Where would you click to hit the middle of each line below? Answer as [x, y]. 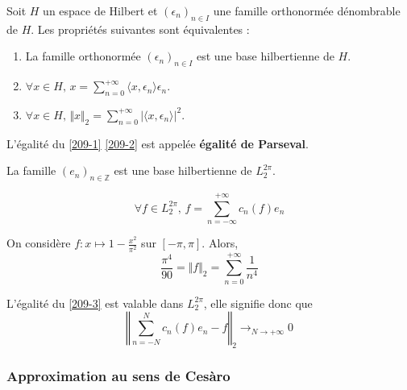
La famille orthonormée [83, 56]
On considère [39, 243]
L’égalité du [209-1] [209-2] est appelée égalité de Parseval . [158, 143]
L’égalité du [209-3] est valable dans [95, 303]
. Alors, [220, 243]
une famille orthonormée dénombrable [307, 10]
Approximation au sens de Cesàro [118, 375]
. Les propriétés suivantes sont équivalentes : [140, 29]
